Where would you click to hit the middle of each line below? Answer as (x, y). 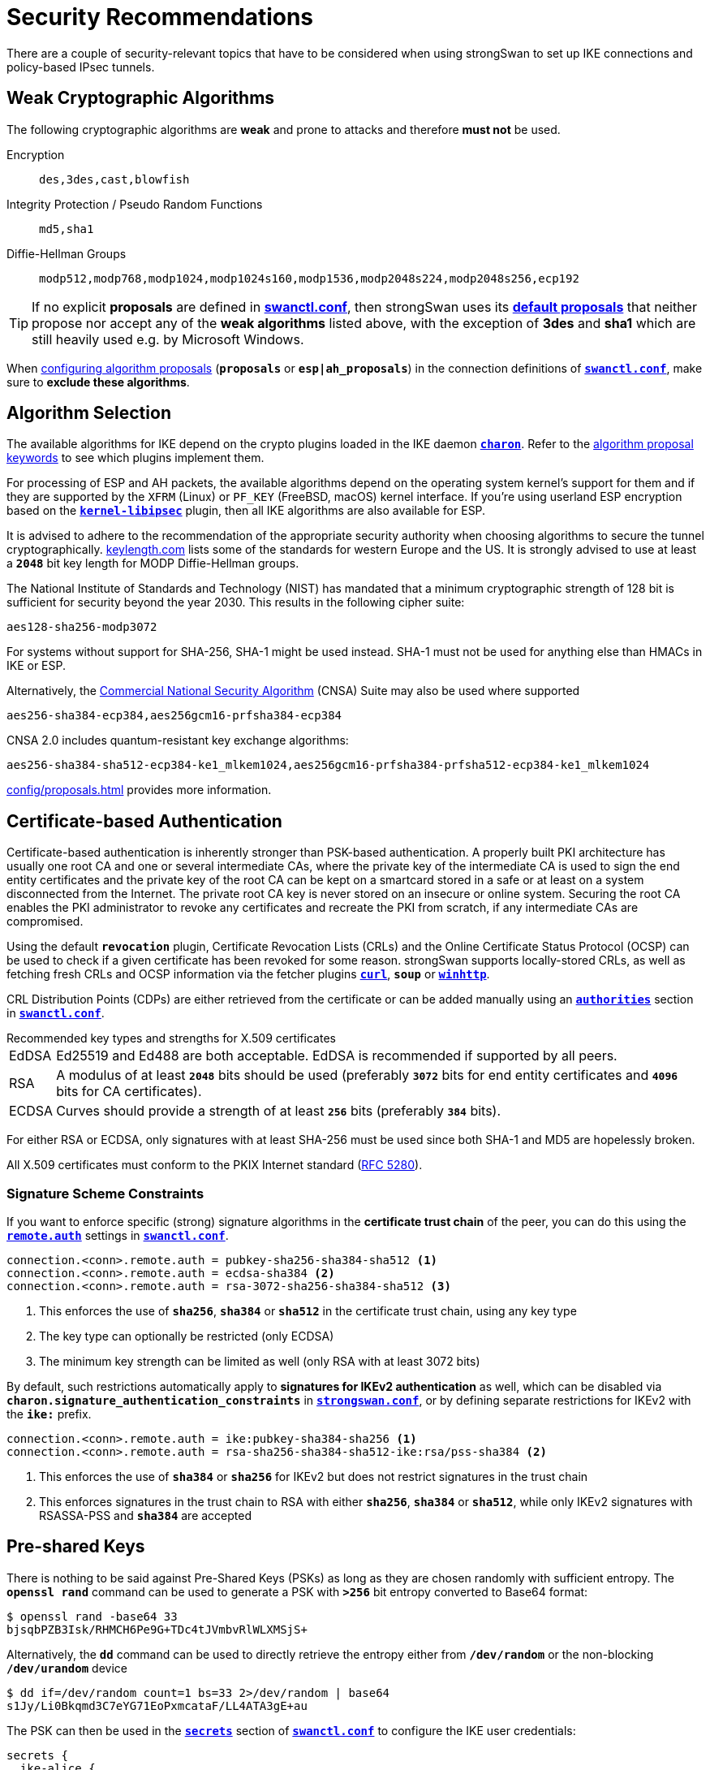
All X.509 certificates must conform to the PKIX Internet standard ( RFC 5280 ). (215, 1165)
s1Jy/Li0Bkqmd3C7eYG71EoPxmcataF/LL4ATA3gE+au (157, 1705)
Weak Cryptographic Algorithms (141, 98)
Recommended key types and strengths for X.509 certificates (171, 1038)
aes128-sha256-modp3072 (82, 627)
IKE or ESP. (37, 666)
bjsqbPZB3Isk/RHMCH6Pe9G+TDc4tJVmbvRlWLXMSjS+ (157, 1629)
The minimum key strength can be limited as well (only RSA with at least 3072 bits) (260, 1362)
